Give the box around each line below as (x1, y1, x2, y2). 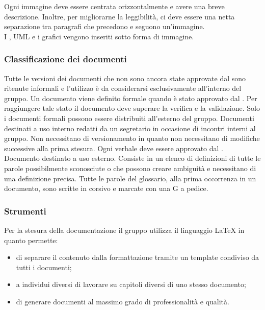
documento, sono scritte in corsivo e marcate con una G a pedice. (4, 183, 208, 194)
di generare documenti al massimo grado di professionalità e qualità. (16, 296, 229, 306)
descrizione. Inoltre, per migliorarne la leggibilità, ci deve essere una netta (4, 11, 235, 21)
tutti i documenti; (16, 261, 72, 272)
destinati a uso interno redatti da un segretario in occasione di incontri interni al (4, 123, 256, 133)
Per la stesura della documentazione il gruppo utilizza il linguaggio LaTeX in (4, 224, 245, 235)
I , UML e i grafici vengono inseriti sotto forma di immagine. (4, 31, 194, 41)
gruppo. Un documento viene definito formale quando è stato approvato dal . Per (4, 92, 257, 103)
